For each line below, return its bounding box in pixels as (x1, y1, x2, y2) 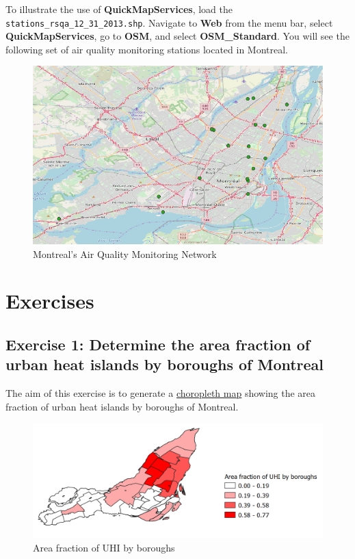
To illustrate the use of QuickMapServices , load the (5, 2, 233, 16)
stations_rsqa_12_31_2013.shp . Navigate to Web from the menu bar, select (5, 15, 333, 29)
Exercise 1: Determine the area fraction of (5, 333, 311, 354)
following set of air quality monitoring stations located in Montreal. (5, 42, 288, 56)
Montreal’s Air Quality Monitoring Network (33, 246, 217, 261)
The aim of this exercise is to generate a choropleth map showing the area (5, 386, 316, 400)
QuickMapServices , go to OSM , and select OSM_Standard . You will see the (5, 29, 350, 43)
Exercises (5, 287, 94, 315)
